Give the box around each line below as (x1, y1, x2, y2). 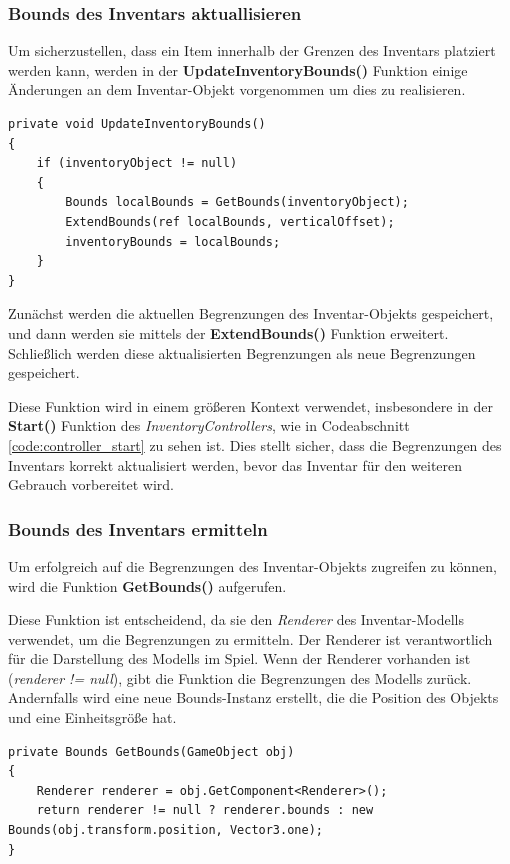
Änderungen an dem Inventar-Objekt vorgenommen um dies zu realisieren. (8, 79, 466, 100)
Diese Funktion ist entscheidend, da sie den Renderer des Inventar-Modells (8, 609, 464, 630)
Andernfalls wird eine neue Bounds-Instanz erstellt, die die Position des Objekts (8, 687, 499, 708)
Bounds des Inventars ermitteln (8, 516, 268, 541)
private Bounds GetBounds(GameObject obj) (8, 744, 295, 759)
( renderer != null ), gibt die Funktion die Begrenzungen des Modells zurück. (8, 667, 472, 688)
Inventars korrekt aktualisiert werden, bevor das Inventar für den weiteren (8, 454, 463, 475)
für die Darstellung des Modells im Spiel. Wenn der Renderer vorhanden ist (8, 648, 471, 669)
